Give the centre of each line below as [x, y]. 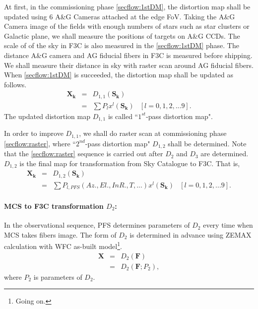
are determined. [225, 154]
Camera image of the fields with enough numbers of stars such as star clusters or [127, 26]
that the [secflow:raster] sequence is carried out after [84, 154]
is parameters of [58, 277]
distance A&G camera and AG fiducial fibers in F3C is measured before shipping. [128, 55]
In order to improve [34, 133]
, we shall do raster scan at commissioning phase [153, 133]
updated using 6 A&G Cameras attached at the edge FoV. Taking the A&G [120, 16]
